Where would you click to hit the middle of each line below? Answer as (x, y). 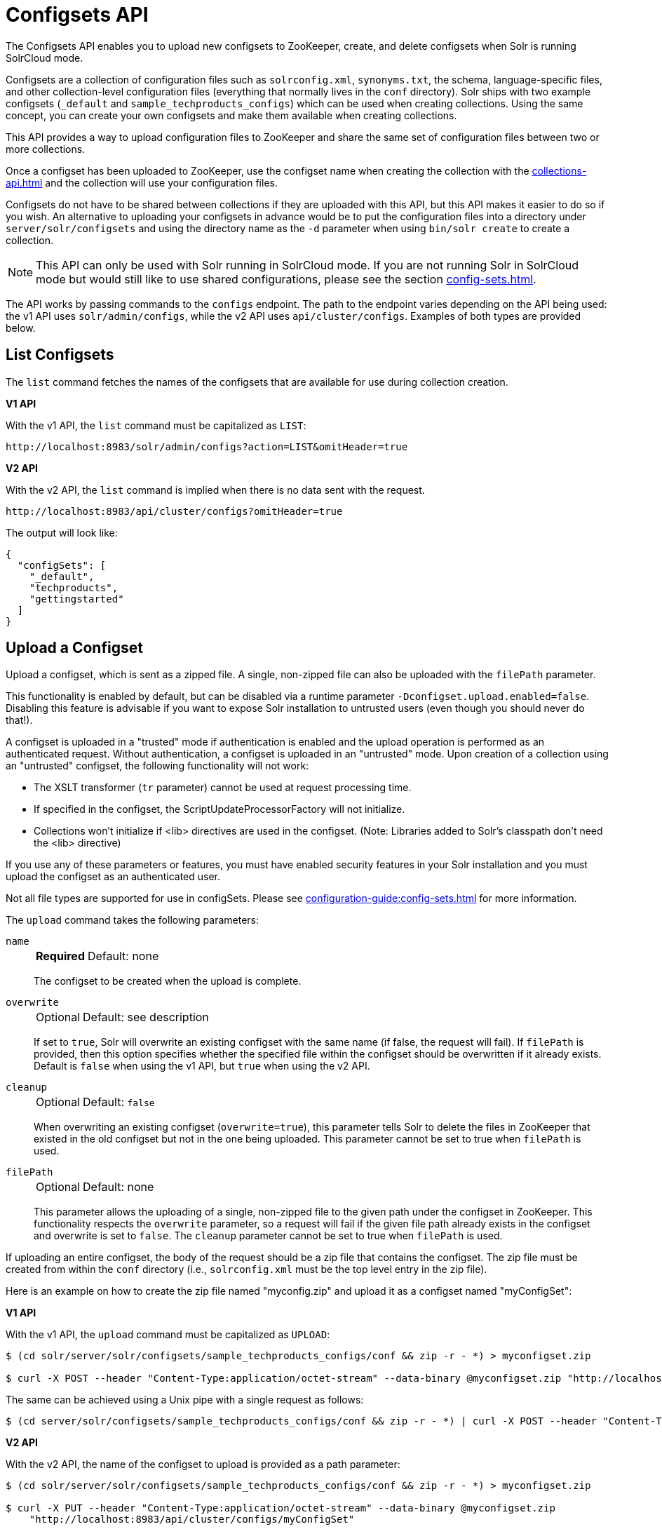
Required (60, 956)
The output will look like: (62, 532)
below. (21, 328)
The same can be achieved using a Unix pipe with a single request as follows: (185, 1400)
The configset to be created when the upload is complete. (168, 981)
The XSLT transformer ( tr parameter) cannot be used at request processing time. (223, 788)
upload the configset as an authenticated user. (113, 877)
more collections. (46, 149)
